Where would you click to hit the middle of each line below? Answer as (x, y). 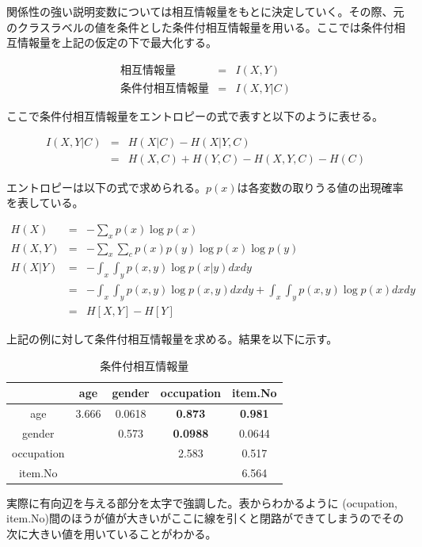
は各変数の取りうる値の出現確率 (320, 187)
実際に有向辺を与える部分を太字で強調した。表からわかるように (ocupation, (202, 502)
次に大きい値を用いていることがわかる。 (112, 533)
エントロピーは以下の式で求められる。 (106, 187)
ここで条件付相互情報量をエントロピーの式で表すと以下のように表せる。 (195, 115)
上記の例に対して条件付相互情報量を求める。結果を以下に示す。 (172, 339)
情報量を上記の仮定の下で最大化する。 (117, 42)
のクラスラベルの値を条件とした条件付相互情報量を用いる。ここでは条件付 (200, 27)
